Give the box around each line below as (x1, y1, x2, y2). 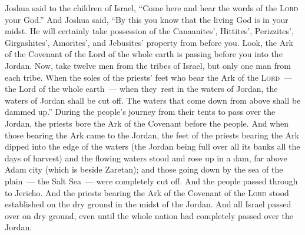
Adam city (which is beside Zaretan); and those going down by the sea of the (5, 163, 283, 176)
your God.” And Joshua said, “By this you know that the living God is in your (5, 13, 289, 25)
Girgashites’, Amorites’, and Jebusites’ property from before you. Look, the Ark (5, 36, 294, 48)
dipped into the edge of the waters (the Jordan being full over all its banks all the (5, 140, 300, 153)
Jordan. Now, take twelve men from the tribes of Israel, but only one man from (5, 59, 291, 71)
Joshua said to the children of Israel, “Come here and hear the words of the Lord (5, 2, 299, 14)
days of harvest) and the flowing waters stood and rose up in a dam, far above (5, 151, 287, 164)
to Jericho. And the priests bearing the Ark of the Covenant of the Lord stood (5, 186, 289, 198)
